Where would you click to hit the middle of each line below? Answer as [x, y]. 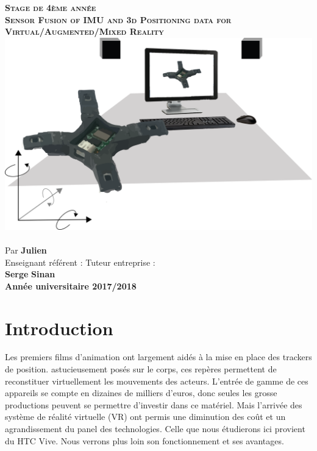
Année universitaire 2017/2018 [71, 286]
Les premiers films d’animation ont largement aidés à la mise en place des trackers [158, 357]
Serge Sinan [30, 274]
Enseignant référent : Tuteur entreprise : [80, 262]
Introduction [59, 328]
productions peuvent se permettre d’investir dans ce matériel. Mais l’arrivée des [154, 404]
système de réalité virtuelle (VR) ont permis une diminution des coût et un [145, 417]
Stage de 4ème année [51, 7]
